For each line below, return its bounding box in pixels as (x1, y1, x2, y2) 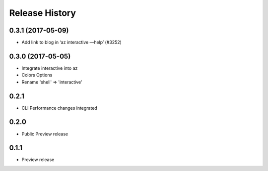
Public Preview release (21, 131, 68, 137)
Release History (9, 7, 76, 18)
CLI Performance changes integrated (21, 105, 98, 111)
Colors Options (21, 72, 53, 78)
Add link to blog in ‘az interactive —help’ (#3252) (21, 40, 122, 45)
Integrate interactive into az (21, 65, 78, 71)
